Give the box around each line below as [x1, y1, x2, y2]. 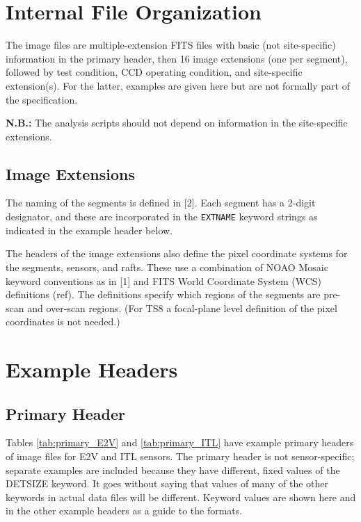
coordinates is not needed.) [6, 314, 120, 329]
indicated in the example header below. [6, 222, 173, 237]
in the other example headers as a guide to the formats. [6, 503, 243, 518]
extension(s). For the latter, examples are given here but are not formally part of [6, 78, 350, 92]
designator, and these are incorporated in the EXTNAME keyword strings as [6, 209, 318, 224]
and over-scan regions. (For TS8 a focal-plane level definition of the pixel [27, 300, 337, 315]
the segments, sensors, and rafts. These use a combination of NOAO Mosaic [6, 259, 328, 274]
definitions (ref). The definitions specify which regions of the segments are [6, 287, 321, 302]
